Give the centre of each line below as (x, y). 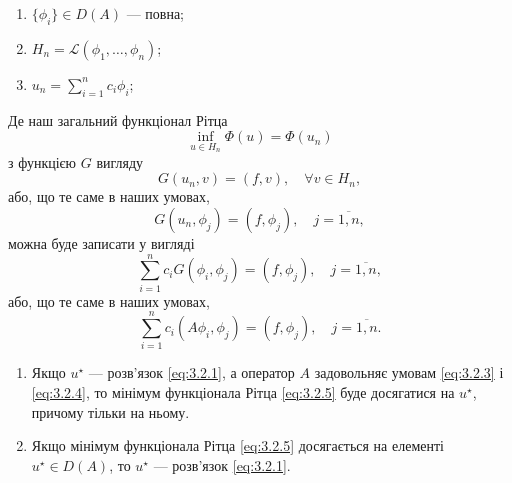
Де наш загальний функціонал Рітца (118, 119)
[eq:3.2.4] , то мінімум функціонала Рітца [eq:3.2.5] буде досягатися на (243, 392)
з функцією (42, 161)
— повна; (155, 13)
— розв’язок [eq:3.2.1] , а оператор (191, 372)
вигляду (120, 161)
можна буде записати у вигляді (101, 243)
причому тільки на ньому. (110, 411)
